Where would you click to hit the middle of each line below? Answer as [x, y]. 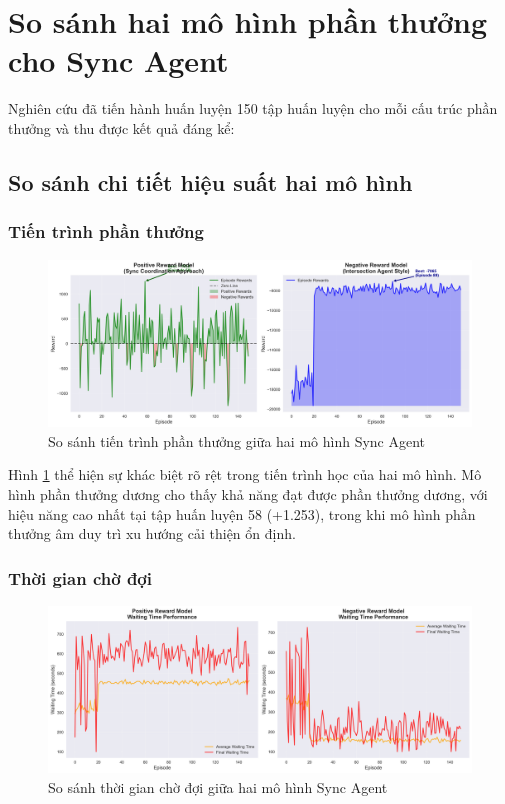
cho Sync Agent [118, 60]
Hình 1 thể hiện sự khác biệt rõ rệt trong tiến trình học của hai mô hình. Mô [245, 474]
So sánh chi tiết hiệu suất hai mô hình [210, 181]
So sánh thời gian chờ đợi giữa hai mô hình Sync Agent [218, 786]
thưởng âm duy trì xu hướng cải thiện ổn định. [152, 533]
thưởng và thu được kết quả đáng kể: [121, 127]
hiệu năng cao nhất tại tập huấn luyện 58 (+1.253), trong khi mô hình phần [242, 513]
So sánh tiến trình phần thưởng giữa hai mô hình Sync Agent [237, 440]
